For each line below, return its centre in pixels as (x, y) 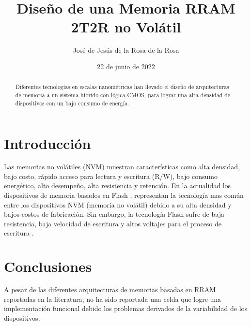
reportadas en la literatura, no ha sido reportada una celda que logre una (113, 299)
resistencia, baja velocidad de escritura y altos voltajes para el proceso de (113, 223)
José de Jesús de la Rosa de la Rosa (126, 50)
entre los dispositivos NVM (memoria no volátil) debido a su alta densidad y (118, 204)
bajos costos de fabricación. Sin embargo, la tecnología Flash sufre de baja (114, 214)
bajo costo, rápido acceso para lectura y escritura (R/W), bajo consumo (111, 176)
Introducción (47, 143)
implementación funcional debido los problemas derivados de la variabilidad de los (126, 308)
